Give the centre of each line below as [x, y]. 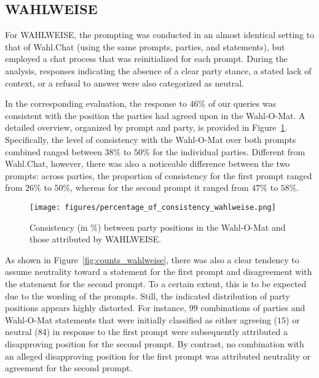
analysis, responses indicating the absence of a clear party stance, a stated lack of [158, 70]
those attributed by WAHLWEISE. [96, 239]
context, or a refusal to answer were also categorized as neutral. [124, 83]
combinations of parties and [253, 308]
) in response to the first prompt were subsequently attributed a [167, 332]
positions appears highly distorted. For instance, [96, 308]
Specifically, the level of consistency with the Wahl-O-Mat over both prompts [151, 139]
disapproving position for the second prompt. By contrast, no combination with [155, 343]
